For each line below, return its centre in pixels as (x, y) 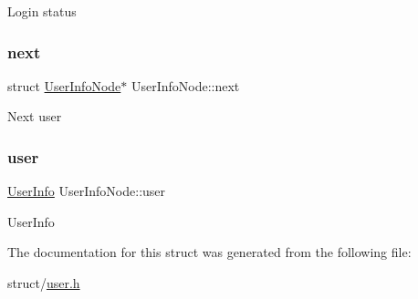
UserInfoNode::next (185, 85)
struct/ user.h (44, 283)
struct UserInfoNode (64, 85)
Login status (42, 11)
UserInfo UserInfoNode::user (87, 191)
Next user (35, 116)
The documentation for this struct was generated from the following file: (209, 252)
